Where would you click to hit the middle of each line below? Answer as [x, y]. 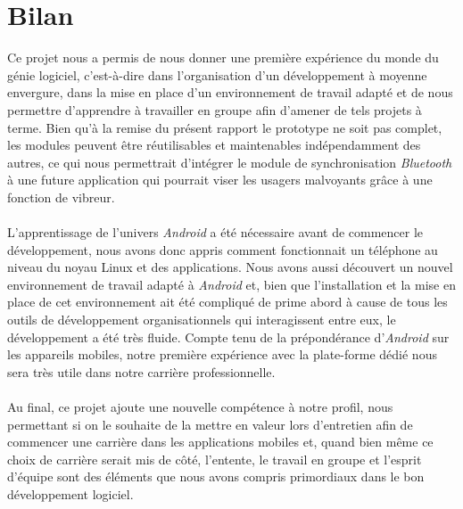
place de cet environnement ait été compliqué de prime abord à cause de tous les [227, 302]
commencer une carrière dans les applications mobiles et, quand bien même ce [220, 442]
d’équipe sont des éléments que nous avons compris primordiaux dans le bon [216, 476]
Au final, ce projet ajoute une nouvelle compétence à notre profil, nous [200, 406]
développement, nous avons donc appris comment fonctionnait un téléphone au [223, 249]
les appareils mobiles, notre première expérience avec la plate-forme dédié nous [222, 354]
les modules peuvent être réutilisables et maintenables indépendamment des [214, 145]
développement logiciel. [70, 493]
